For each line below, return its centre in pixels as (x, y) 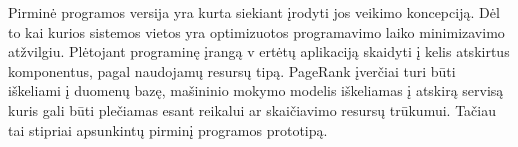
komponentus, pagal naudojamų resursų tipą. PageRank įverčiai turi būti (232, 70)
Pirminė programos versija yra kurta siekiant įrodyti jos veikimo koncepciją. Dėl (254, 12)
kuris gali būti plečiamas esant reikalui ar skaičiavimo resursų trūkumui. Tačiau (252, 109)
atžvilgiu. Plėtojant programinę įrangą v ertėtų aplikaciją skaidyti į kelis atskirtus (259, 51)
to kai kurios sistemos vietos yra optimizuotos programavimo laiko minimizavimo (256, 31)
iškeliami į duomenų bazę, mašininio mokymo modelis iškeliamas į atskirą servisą (256, 90)
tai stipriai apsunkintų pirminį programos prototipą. (168, 129)
